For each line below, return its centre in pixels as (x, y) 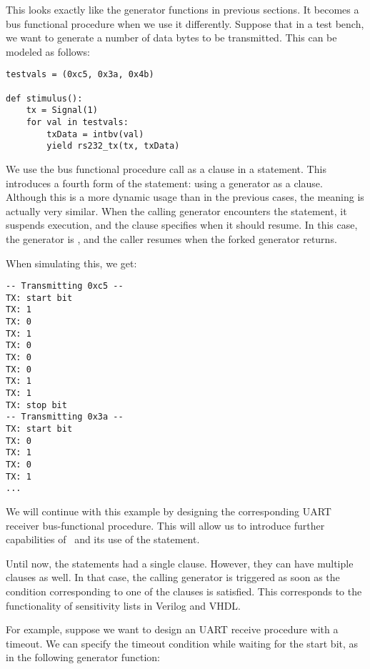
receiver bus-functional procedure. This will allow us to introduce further (165, 525)
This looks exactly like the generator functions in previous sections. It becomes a (182, 9)
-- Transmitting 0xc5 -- (65, 286)
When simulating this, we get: (71, 263)
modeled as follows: (48, 51)
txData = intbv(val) (95, 134)
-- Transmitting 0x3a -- (65, 417)
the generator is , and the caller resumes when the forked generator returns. (171, 238)
